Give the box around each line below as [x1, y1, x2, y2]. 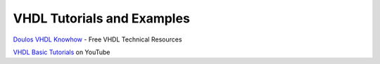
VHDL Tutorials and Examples [13, 11, 190, 26]
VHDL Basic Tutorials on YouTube [13, 48, 110, 56]
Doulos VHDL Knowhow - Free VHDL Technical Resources [13, 35, 182, 44]
